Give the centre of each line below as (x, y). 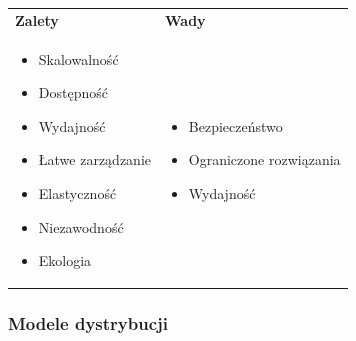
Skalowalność (78, 58)
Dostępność (73, 92)
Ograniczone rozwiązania (264, 159)
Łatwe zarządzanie (95, 159)
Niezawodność (81, 226)
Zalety (37, 19)
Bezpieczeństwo (235, 125)
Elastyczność (77, 192)
